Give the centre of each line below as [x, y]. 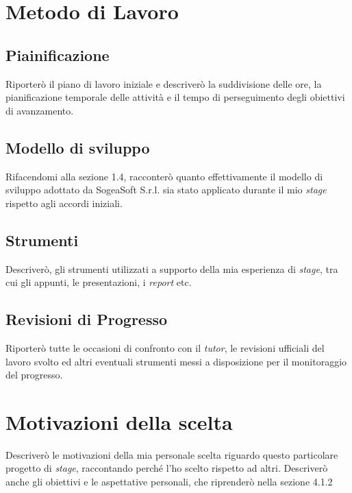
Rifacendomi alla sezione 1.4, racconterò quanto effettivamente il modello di [164, 176]
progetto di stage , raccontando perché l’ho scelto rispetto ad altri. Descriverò [167, 468]
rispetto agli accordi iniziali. [64, 203]
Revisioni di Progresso [87, 319]
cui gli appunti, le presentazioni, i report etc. [99, 282]
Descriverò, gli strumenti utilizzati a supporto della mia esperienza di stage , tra [172, 268]
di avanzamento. [40, 110]
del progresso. [34, 375]
